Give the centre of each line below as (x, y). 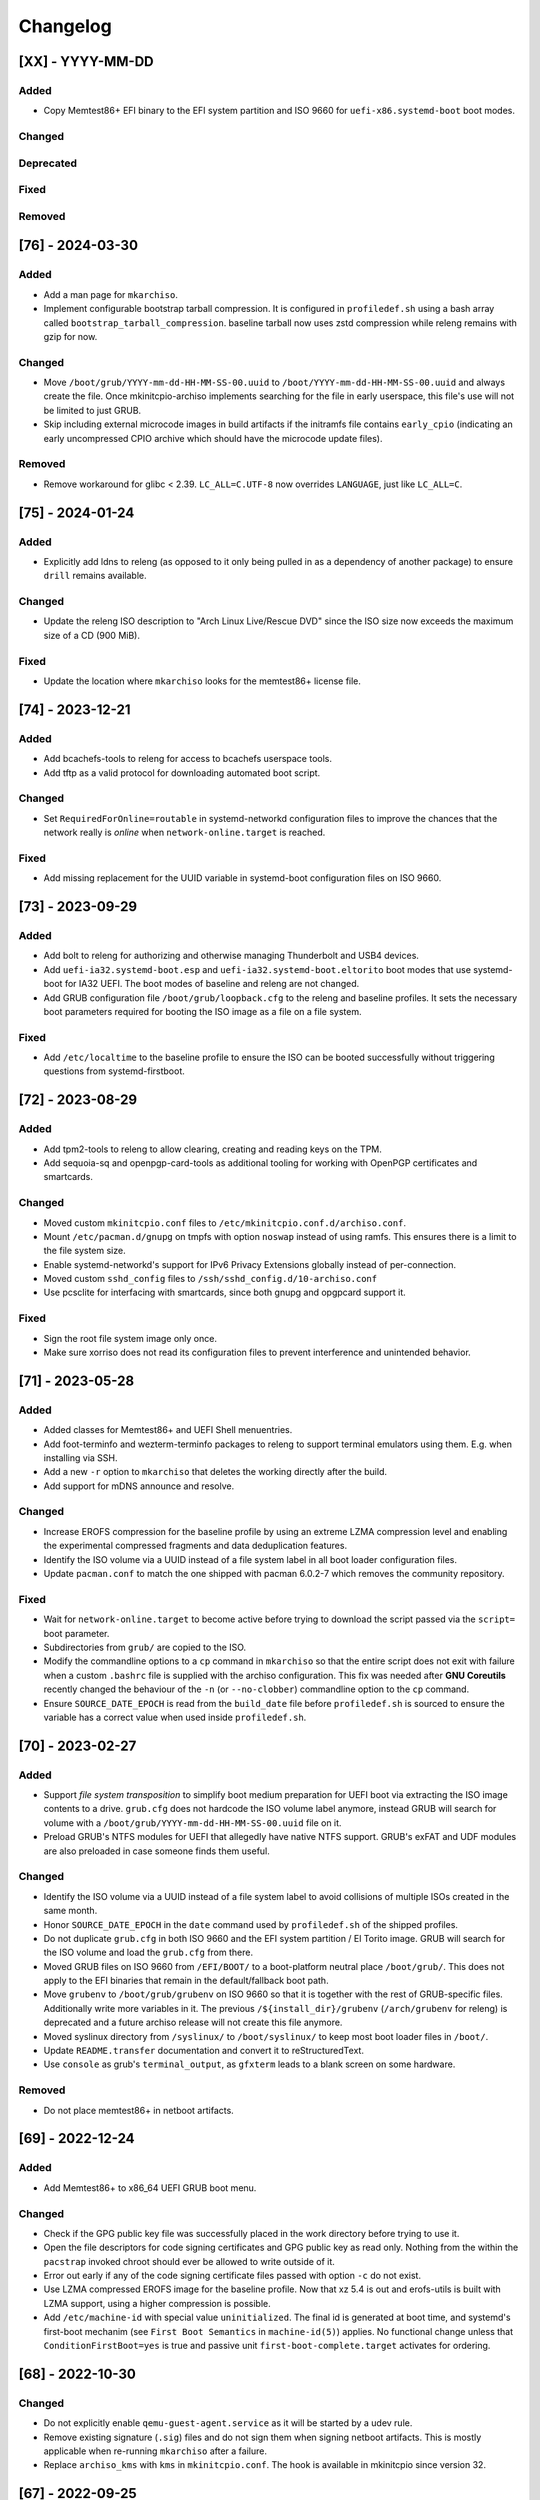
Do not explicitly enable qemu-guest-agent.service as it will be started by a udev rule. (228, 2423)
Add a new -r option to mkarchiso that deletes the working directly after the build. (215, 1472)
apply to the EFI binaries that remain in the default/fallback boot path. (186, 1981)
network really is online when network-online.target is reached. (184, 832)
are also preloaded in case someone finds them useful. (156, 1851)
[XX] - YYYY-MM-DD (86, 61)
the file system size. (84, 1251)
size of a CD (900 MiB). (91, 635)
